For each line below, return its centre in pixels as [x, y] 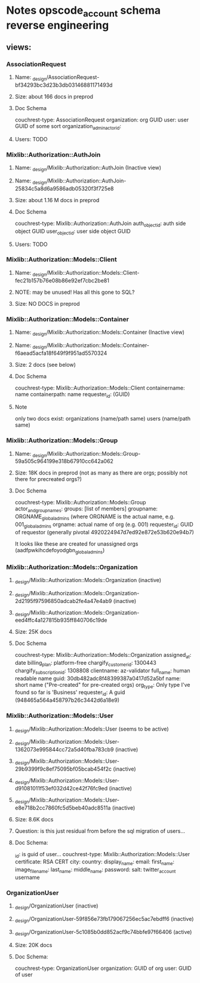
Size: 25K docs [33, 632]
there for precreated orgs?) [48, 479]
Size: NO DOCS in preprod [47, 303]
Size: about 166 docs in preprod [54, 97]
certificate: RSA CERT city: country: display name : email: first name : [95, 862]
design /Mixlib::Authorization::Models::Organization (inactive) [88, 581]
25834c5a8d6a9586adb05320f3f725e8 [64, 188]
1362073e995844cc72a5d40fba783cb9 [64, 750]
